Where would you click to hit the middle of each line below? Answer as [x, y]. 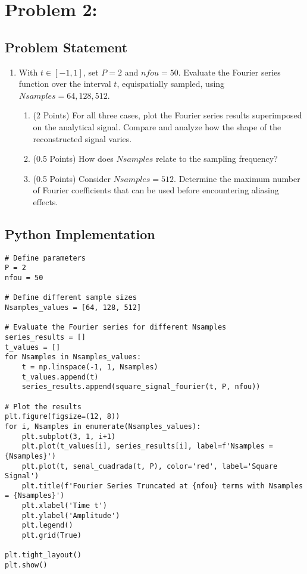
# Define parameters [46, 258]
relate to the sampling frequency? [217, 159]
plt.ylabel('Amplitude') [71, 515]
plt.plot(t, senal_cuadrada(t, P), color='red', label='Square [150, 466]
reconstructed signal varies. [82, 138]
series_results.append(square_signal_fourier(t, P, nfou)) [141, 387]
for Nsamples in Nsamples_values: [73, 357]
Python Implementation [80, 233]
